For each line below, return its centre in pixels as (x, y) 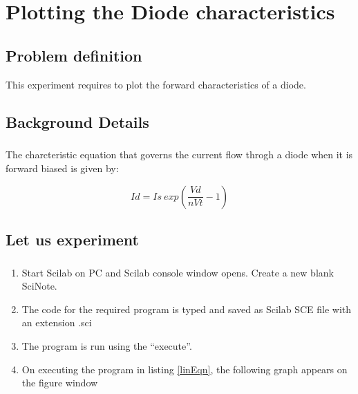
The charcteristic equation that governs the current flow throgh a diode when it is (179, 154)
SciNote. (39, 286)
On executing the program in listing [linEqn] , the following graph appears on (185, 369)
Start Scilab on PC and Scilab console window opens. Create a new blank (178, 272)
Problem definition (74, 55)
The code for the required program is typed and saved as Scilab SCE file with (187, 309)
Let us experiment (72, 239)
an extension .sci (57, 322)
